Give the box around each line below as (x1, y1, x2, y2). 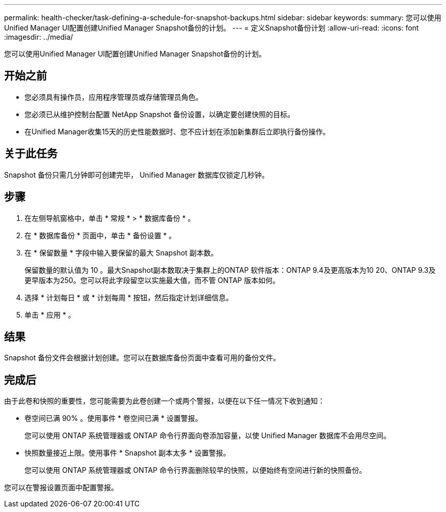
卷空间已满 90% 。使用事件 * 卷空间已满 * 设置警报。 (24, 414, 202, 423)
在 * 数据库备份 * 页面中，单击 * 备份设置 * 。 (24, 231, 176, 240)
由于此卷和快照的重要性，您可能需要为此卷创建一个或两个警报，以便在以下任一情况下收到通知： (4, 396, 325, 406)
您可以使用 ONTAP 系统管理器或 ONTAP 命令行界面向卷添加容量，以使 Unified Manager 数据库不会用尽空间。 (24, 431, 391, 440)
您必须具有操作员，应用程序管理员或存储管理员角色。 (24, 92, 203, 101)
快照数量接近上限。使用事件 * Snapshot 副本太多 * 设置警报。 (24, 448, 231, 458)
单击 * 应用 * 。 (24, 310, 75, 319)
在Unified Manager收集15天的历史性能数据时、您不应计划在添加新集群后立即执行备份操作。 (24, 127, 330, 136)
